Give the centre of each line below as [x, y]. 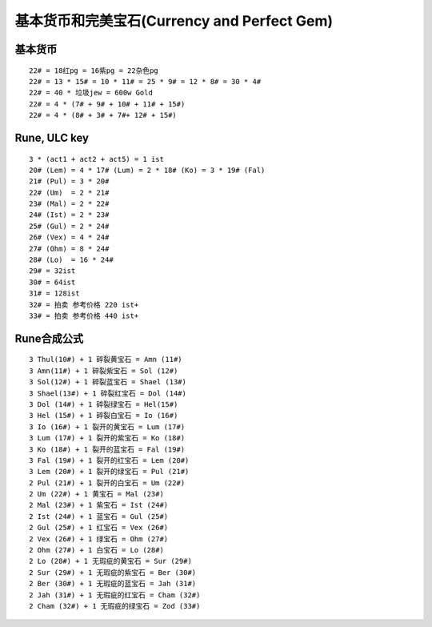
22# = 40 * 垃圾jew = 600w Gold [91, 93]
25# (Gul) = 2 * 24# [69, 226]
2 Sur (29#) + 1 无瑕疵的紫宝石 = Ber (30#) [113, 572]
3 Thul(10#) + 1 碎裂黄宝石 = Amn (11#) [106, 360]
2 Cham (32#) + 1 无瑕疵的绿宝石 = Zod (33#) [115, 606]
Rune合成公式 [49, 338]
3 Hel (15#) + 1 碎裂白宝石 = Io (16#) [104, 416]
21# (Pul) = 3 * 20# [69, 181]
